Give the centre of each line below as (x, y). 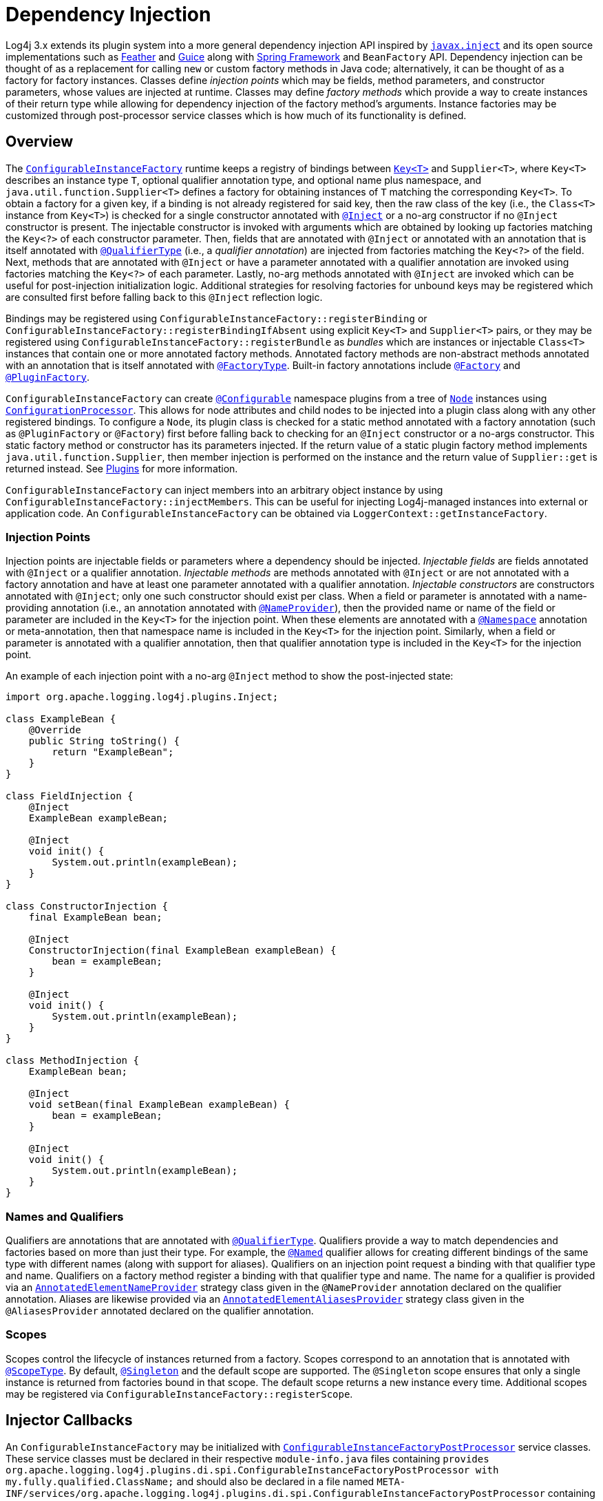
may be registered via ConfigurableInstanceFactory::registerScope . (179, 1394)
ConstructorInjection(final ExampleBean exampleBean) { (182, 951)
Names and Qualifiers (65, 1216)
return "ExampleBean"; (113, 752)
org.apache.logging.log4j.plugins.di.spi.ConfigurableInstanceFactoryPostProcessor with (252, 1470)
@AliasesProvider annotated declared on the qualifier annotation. (160, 1311)
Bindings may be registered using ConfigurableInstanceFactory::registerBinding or (216, 318)
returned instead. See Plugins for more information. (122, 468)
